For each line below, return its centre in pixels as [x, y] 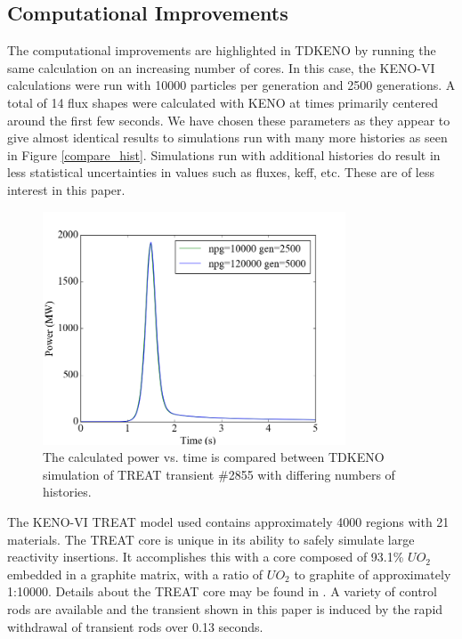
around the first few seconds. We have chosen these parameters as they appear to [229, 120]
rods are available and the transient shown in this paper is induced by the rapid [225, 608]
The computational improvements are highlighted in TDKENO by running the [222, 50]
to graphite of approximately [373, 574]
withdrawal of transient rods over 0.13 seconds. [135, 626]
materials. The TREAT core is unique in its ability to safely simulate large [211, 539]
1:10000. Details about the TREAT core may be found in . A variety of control [223, 591]
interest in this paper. [66, 189]
